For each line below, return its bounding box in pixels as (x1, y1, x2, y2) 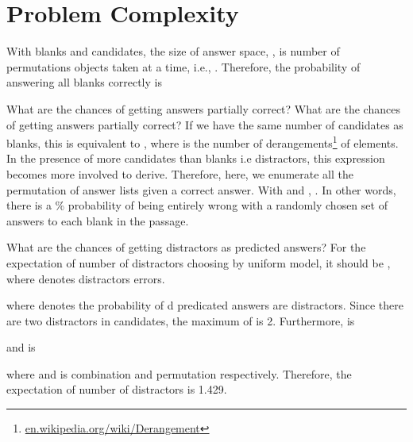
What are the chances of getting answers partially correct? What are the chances (6, 100, 400, 117)
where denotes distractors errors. (6, 270, 165, 286)
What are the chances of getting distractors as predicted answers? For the (6, 239, 366, 256)
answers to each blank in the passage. (6, 212, 189, 229)
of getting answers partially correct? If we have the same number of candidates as (6, 116, 403, 133)
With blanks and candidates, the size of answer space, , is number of (6, 43, 340, 60)
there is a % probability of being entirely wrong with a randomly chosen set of (6, 197, 388, 213)
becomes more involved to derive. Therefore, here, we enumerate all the (6, 165, 353, 182)
